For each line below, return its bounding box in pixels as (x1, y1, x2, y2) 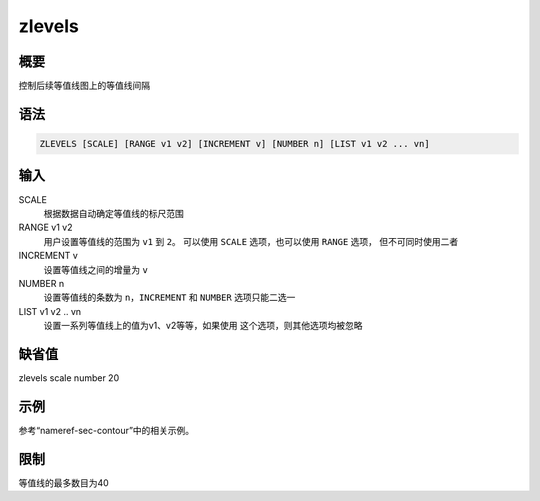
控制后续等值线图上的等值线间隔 (18, 80, 150, 92)
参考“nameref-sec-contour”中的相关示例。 (18, 424, 195, 436)
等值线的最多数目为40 (18, 476, 109, 489)
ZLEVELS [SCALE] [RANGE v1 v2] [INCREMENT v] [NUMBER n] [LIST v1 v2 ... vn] (39, 138, 430, 150)
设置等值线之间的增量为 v (43, 263, 149, 275)
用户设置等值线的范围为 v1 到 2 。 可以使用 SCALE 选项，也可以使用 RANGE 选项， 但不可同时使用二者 (43, 235, 459, 247)
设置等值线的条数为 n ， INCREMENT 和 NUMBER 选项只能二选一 (43, 291, 296, 304)
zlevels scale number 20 (18, 371, 120, 384)
